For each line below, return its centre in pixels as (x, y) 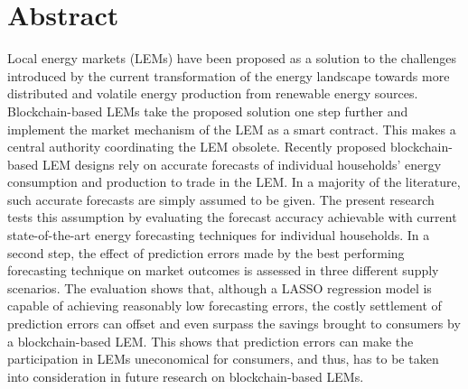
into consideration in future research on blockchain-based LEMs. (186, 376)
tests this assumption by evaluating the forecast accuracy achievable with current (232, 217)
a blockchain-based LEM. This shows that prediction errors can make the (211, 341)
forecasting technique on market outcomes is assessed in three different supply (223, 270)
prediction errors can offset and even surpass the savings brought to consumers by (234, 324)
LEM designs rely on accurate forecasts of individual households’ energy (242, 164)
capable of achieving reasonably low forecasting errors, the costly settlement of (225, 306)
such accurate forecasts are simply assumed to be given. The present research (221, 199)
